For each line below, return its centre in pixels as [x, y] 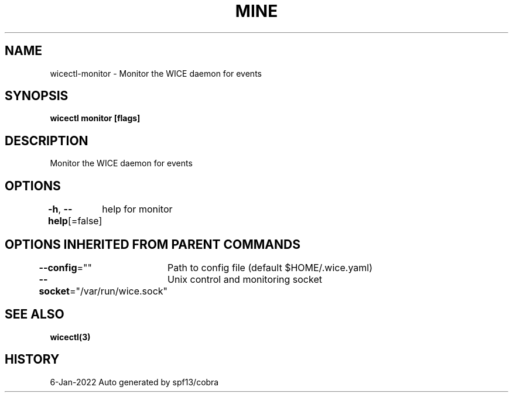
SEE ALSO [35, 314]
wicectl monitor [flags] [95, 118]
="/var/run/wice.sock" [119, 291]
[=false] [85, 221]
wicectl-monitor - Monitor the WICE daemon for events [156, 73]
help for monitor [137, 209]
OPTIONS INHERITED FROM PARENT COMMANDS [153, 244]
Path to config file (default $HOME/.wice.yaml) [270, 267]
